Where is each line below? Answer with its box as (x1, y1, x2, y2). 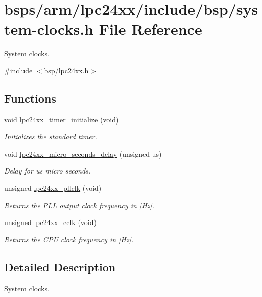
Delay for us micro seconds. (4, 165, 91, 176)
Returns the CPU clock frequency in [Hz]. (4, 234, 134, 244)
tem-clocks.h (4, 18, 94, 39)
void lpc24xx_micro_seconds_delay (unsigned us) (4, 148, 162, 159)
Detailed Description (4, 259, 116, 275)
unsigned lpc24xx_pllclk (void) (4, 183, 102, 193)
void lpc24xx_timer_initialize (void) (4, 114, 119, 125)
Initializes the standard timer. (4, 131, 97, 142)
